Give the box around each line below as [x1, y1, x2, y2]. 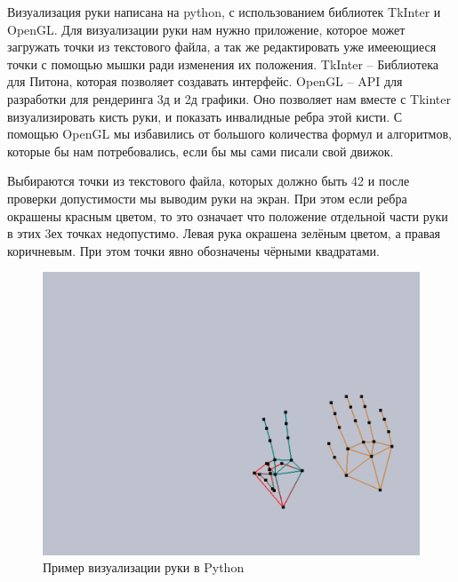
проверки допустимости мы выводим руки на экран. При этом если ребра [7, 188, 407, 207]
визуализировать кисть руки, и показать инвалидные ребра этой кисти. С [7, 107, 403, 125]
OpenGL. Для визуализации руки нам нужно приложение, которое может [7, 20, 406, 38]
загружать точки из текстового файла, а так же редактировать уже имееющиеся [7, 37, 437, 56]
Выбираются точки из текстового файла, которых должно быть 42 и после [7, 171, 410, 190]
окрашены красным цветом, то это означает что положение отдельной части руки [7, 206, 448, 225]
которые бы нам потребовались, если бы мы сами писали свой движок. [7, 141, 394, 160]
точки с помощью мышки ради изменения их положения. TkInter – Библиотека [7, 54, 438, 73]
